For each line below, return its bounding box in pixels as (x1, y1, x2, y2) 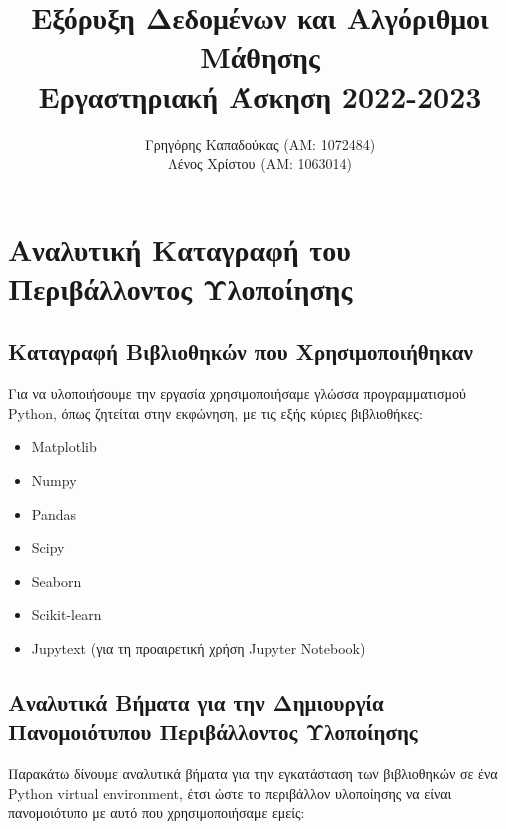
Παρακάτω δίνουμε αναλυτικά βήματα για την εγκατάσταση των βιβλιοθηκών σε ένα (8, 763, 498, 784)
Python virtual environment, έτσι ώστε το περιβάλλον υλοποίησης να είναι (8, 782, 452, 803)
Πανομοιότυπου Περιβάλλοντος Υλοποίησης (8, 716, 418, 747)
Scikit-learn (31, 604, 102, 625)
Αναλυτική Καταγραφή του (8, 228, 351, 269)
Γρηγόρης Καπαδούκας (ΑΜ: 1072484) (144, 133, 376, 154)
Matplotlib (31, 436, 97, 457)
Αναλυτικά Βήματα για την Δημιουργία (8, 687, 384, 717)
